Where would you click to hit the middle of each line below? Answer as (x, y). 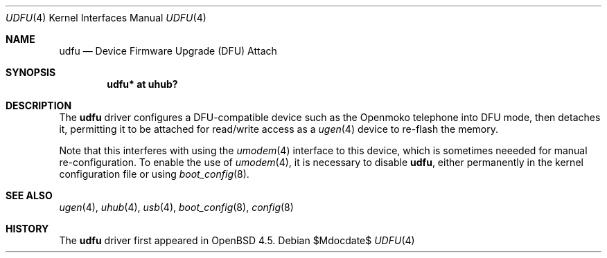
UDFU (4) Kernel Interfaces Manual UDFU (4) (106, 18)
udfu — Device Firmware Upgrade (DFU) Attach (168, 51)
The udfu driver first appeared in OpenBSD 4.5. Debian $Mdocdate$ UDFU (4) (237, 240)
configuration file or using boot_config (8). (154, 174)
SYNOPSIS (31, 72)
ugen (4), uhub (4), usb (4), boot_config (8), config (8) (176, 207)
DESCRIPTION (39, 105)
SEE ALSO (29, 195)
